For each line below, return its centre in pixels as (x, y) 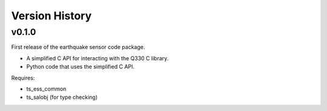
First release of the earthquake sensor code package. (78, 47)
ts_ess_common (46, 89)
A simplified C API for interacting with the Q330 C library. (97, 58)
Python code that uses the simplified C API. (81, 67)
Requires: (23, 78)
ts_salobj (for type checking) (62, 97)
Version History (51, 16)
